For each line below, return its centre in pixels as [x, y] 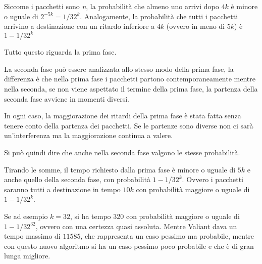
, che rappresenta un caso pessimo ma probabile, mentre [167, 236]
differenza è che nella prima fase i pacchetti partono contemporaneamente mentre [130, 79]
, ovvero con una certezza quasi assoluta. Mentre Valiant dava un [136, 226]
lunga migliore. [27, 256]
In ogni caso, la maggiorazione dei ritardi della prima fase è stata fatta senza [123, 116]
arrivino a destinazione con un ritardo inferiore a [80, 26]
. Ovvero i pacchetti [213, 179]
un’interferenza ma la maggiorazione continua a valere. [89, 135]
